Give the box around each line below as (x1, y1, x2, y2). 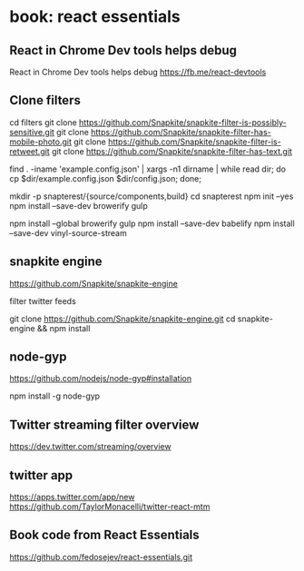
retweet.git (9, 145, 50, 156)
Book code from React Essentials (9, 527, 200, 543)
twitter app (9, 468, 74, 483)
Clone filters (9, 93, 82, 108)
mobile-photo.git (9, 136, 73, 147)
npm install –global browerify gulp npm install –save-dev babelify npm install (9, 218, 295, 229)
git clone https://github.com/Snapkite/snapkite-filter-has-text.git (51, 145, 293, 156)
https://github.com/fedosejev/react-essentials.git (9, 551, 193, 562)
